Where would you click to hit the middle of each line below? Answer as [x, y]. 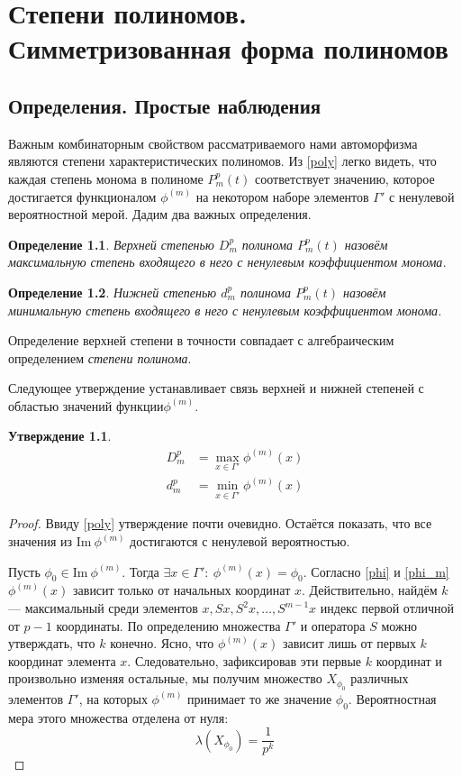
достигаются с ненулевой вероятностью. [240, 541]
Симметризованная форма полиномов [228, 48]
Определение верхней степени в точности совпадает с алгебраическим [201, 340]
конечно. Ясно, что [162, 643]
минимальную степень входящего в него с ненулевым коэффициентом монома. [225, 310]
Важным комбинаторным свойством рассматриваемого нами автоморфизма [213, 143]
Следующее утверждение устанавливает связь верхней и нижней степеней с [216, 388]
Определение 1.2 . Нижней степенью [113, 292]
